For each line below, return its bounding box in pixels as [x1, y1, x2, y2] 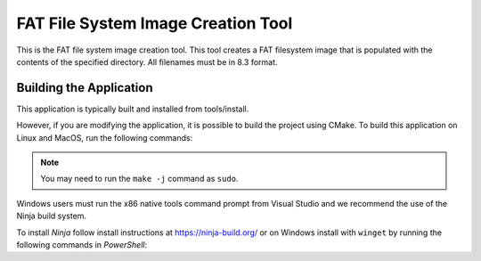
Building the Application [16, 80, 153, 95]
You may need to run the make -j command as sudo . [40, 174, 239, 184]
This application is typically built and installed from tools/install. [16, 103, 249, 114]
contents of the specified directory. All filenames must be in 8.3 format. [16, 56, 278, 67]
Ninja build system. [16, 210, 87, 222]
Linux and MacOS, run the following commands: [16, 132, 193, 143]
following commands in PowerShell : [16, 239, 147, 249]
